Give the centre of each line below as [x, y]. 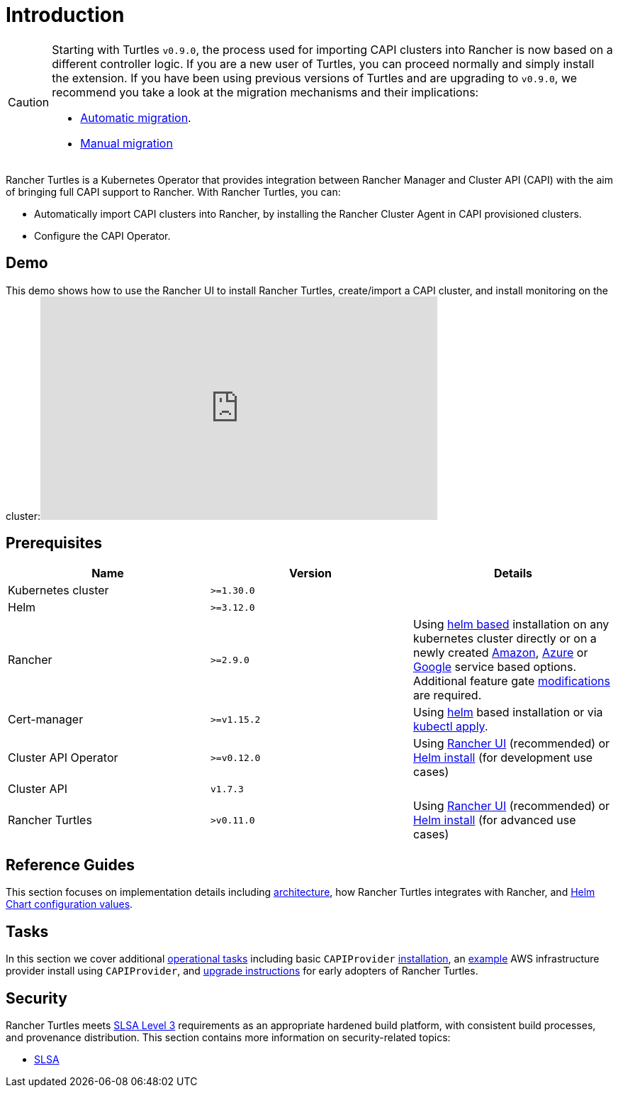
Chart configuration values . [69, 904]
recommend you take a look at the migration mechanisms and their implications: [265, 92]
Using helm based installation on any [511, 625]
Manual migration [127, 143]
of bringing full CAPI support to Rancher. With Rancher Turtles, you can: [173, 192]
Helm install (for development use [503, 758]
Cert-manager [46, 720]
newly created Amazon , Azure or [500, 653]
